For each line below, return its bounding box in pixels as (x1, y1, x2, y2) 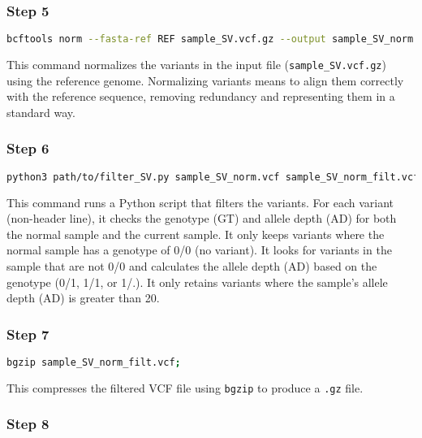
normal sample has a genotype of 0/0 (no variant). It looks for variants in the (6, 241, 392, 258)
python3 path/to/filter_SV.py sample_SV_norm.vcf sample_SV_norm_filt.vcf (6, 171, 420, 183)
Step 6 (6, 138, 50, 158)
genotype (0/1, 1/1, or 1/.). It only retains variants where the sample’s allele (6, 273, 388, 290)
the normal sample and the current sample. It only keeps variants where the (6, 225, 385, 242)
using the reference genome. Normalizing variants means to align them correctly (6, 72, 404, 89)
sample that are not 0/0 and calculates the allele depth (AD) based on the (6, 258, 377, 274)
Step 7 (6, 323, 50, 344)
